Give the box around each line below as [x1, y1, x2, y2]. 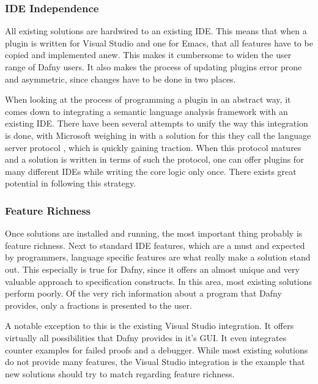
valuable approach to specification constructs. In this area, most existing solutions [5, 275, 312, 287]
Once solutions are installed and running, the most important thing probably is [5, 227, 303, 240]
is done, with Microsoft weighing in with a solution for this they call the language [5, 128, 311, 141]
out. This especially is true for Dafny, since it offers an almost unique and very [5, 262, 300, 275]
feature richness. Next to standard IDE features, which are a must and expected [5, 238, 305, 251]
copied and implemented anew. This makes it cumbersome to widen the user [5, 48, 292, 61]
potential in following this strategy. [5, 177, 136, 190]
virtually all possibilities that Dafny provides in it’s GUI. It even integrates [5, 331, 287, 344]
